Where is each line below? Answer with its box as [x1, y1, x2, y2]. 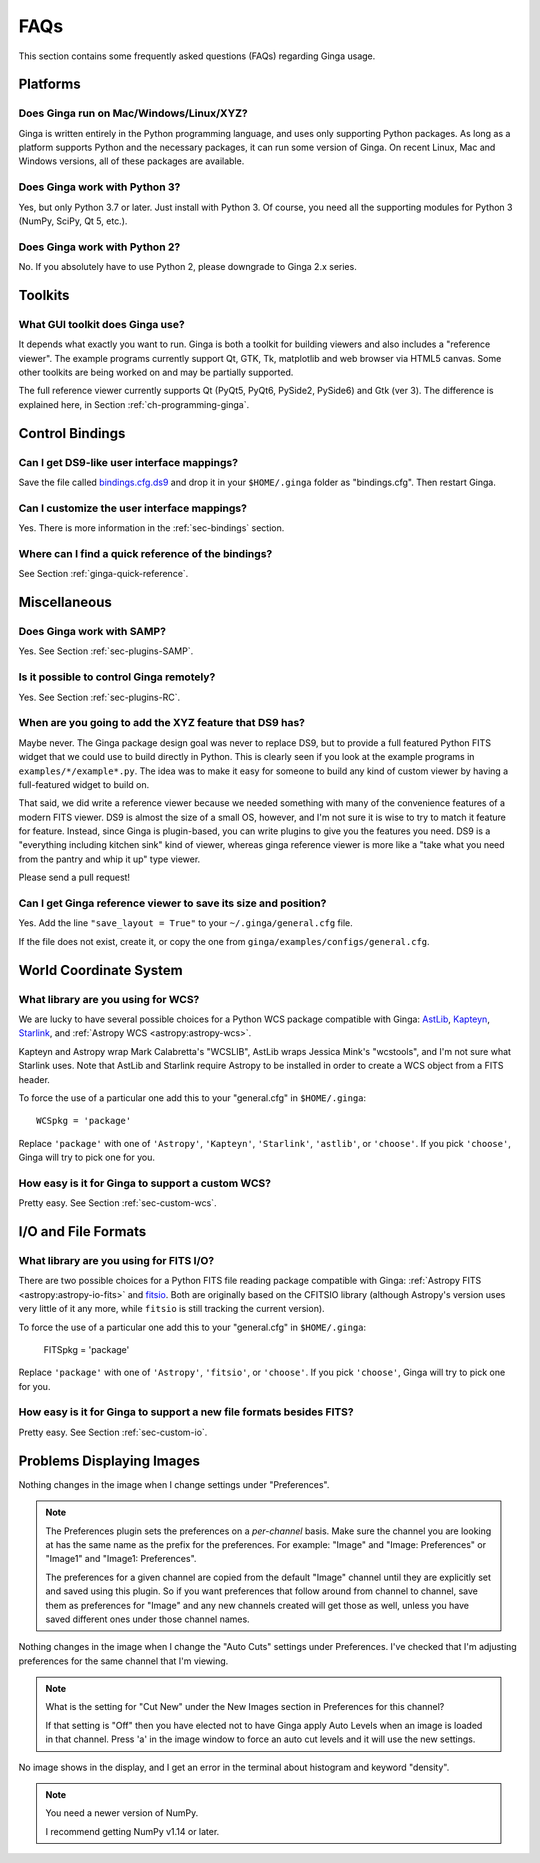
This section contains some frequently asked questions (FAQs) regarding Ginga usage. [18, 50, 376, 62]
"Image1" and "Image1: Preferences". [45, 1553, 197, 1565]
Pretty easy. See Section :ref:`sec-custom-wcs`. [18, 1197, 217, 1209]
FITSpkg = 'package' [43, 1343, 130, 1355]
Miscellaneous [18, 594, 112, 611]
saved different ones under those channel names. [45, 1613, 250, 1625]
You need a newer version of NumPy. [45, 1807, 199, 1819]
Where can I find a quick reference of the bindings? [18, 546, 273, 560]
